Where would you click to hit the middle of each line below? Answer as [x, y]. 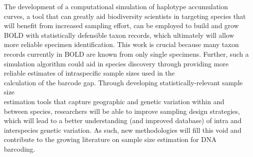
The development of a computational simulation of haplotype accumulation [116, 6]
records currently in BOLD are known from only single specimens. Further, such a [126, 54]
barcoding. [20, 149]
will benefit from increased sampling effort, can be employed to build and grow [121, 25]
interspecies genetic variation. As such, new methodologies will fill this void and [123, 130]
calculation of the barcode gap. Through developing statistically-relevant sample [123, 82]
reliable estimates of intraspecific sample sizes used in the [89, 73]
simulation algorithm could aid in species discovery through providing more [116, 63]
